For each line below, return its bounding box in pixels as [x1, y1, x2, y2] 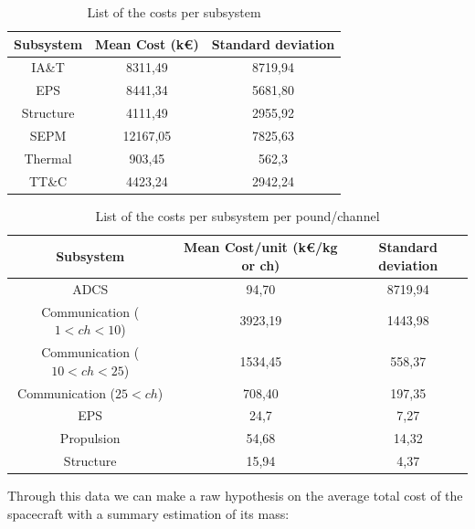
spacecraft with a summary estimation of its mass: [7, 503, 290, 523]
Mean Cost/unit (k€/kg [184, 238, 338, 257]
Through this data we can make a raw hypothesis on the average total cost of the [7, 486, 463, 505]
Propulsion [59, 428, 121, 448]
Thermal [24, 148, 72, 167]
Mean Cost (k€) [95, 34, 199, 53]
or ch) [241, 255, 280, 274]
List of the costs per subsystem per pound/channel [95, 206, 380, 225]
